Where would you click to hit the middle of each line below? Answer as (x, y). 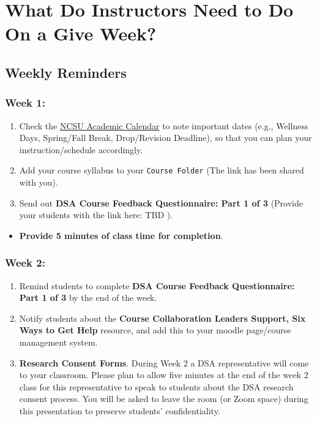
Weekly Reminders (66, 72)
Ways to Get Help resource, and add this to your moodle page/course (155, 330)
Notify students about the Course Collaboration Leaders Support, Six (162, 318)
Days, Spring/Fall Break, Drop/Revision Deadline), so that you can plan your (166, 138)
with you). (39, 182)
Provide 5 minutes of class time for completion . (121, 235)
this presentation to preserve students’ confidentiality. (120, 410)
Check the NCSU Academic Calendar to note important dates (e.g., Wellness (164, 125)
